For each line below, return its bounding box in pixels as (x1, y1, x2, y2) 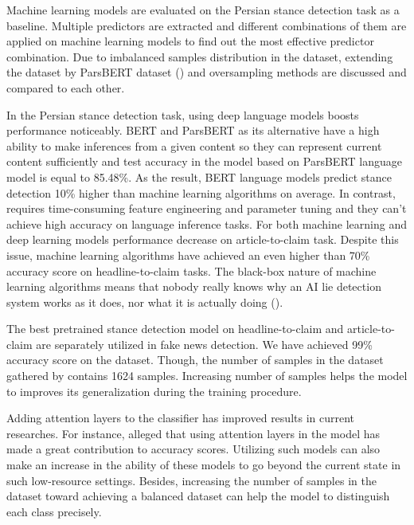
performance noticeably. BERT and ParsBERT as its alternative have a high (6, 122, 380, 139)
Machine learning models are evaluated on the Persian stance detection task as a (6, 2, 400, 18)
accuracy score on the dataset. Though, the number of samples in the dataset (6, 351, 384, 368)
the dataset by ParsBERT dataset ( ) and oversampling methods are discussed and (6, 64, 407, 80)
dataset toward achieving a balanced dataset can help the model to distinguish (6, 488, 390, 504)
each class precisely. (6, 503, 102, 519)
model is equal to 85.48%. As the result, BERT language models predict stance (6, 168, 393, 185)
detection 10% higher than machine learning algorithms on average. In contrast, (6, 184, 396, 201)
